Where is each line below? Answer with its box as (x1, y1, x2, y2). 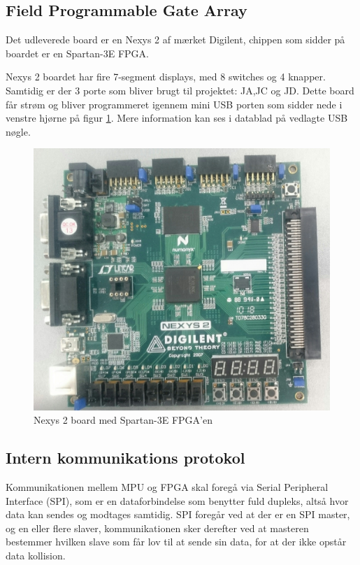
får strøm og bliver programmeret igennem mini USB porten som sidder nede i (6, 96, 343, 111)
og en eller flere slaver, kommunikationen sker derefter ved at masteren (6, 520, 309, 535)
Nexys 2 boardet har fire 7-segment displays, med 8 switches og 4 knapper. (6, 69, 326, 84)
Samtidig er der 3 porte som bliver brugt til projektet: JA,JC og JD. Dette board (6, 83, 354, 97)
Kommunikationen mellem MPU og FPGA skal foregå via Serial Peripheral (6, 480, 329, 494)
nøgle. (6, 124, 31, 138)
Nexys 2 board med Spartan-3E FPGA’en (34, 413, 213, 427)
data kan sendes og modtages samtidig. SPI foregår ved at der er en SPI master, (6, 507, 350, 522)
